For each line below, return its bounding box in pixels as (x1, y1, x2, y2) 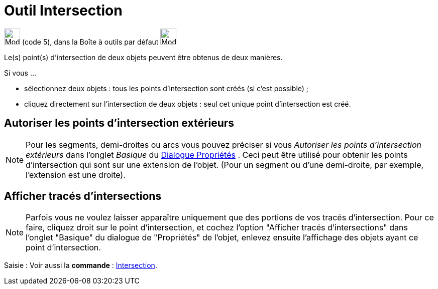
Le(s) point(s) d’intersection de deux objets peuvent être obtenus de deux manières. (4, 53, 283, 62)
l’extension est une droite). (26, 169, 126, 180)
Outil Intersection (4, 2, 123, 19)
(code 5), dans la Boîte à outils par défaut (22, 37, 159, 46)
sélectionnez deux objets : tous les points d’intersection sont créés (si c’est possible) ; (24, 84, 309, 93)
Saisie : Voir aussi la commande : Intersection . (4, 261, 157, 270)
